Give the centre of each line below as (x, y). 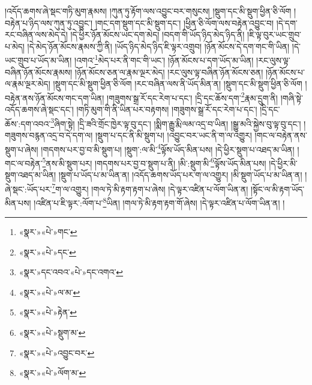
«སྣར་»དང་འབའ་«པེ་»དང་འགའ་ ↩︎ (71, 272)
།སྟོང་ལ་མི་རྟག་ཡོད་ (278, 189)
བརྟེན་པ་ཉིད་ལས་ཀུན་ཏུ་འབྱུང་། (49, 22)
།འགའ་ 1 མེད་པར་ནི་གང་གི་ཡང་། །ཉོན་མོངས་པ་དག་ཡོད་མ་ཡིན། (164, 59)
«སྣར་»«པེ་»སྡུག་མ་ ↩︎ (52, 333)
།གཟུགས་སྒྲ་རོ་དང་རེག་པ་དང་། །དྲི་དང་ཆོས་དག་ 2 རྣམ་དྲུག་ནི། (192, 97)
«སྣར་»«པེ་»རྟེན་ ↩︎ (48, 312)
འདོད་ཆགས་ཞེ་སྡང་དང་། (39, 109)
